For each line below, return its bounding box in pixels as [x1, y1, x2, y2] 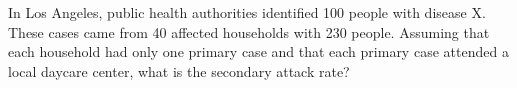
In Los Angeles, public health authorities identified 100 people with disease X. [8, 2, 486, 22]
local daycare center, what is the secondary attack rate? [8, 60, 350, 81]
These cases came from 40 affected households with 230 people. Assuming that [8, 21, 490, 42]
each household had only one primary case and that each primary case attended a [8, 41, 509, 62]
